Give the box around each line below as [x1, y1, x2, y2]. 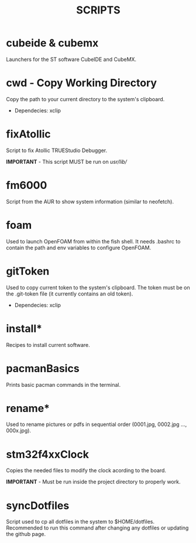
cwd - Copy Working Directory [6, 77, 157, 90]
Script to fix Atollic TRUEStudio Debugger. [6, 147, 108, 154]
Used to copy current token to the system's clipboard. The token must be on [6, 284, 190, 291]
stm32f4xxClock [6, 448, 90, 461]
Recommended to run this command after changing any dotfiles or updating [6, 524, 189, 531]
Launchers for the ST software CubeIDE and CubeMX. [6, 56, 136, 63]
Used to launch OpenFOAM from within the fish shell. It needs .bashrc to [6, 238, 181, 245]
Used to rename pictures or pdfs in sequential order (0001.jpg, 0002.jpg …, [6, 421, 187, 428]
